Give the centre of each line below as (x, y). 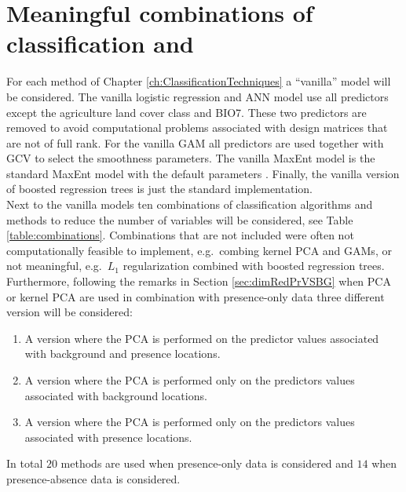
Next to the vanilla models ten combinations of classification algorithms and (190, 204)
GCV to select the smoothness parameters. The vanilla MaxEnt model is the (191, 158)
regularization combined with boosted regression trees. (254, 266)
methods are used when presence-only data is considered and (207, 463)
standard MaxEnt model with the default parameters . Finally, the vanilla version (203, 173)
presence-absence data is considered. (93, 478)
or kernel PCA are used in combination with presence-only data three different (196, 296)
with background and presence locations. (123, 354)
